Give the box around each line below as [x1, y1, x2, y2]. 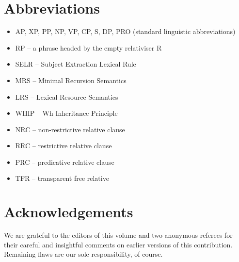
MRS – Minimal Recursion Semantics [15, 75, 127, 85]
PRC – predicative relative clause [15, 157, 114, 167]
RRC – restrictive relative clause [15, 140, 112, 151]
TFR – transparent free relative [15, 173, 109, 183]
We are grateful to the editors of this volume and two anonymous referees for [4, 230, 233, 240]
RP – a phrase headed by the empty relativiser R [15, 42, 162, 52]
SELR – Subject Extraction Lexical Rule [15, 59, 136, 69]
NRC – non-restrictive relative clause [15, 124, 125, 134]
